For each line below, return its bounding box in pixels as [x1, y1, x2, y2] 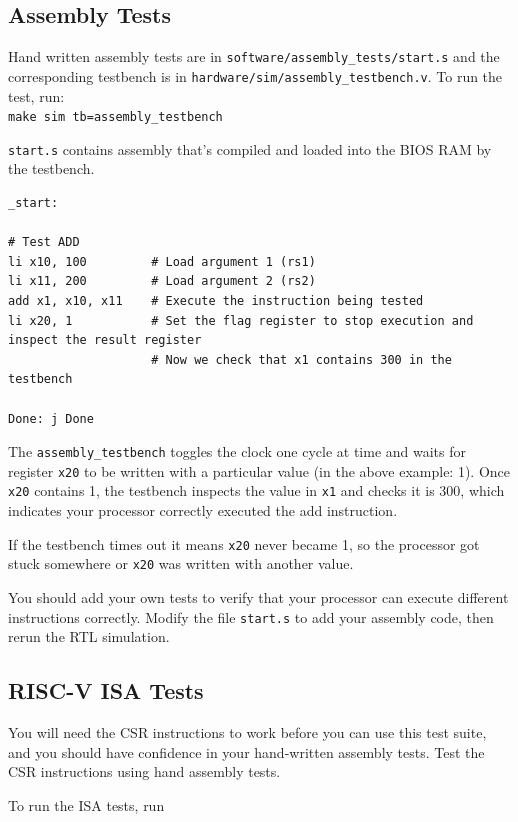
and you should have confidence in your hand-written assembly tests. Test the [8, 741, 485, 762]
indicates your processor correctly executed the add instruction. [8, 500, 398, 521]
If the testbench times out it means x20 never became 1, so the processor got [8, 533, 480, 554]
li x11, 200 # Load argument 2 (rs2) [8, 274, 316, 289]
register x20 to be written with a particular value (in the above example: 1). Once [8, 460, 511, 481]
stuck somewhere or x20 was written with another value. [8, 553, 354, 574]
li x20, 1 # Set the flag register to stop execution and [8, 313, 474, 328]
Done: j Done [8, 411, 94, 426]
